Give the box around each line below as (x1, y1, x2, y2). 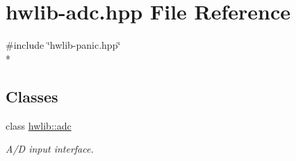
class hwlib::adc (6, 118, 72, 132)
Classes (6, 85, 58, 107)
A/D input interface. (6, 141, 94, 156)
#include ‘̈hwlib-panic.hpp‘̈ (6, 38, 121, 52)
